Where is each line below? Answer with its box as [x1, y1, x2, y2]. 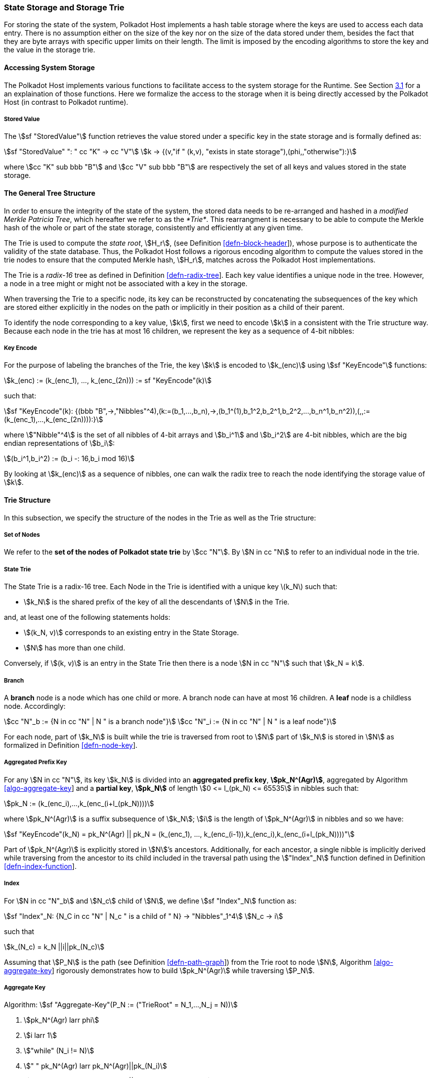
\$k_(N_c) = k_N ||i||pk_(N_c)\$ [4, 942, 105, 951]
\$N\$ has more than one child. [24, 644, 126, 652]
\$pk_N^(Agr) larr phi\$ [24, 1016, 99, 1025]
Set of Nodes [4, 531, 40, 538]
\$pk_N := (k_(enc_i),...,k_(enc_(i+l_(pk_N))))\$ [4, 799, 154, 808]
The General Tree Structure [4, 188, 95, 197]
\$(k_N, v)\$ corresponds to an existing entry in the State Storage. [24, 628, 239, 637]
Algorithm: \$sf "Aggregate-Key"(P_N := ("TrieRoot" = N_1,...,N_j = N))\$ [4, 1000, 238, 1009]
